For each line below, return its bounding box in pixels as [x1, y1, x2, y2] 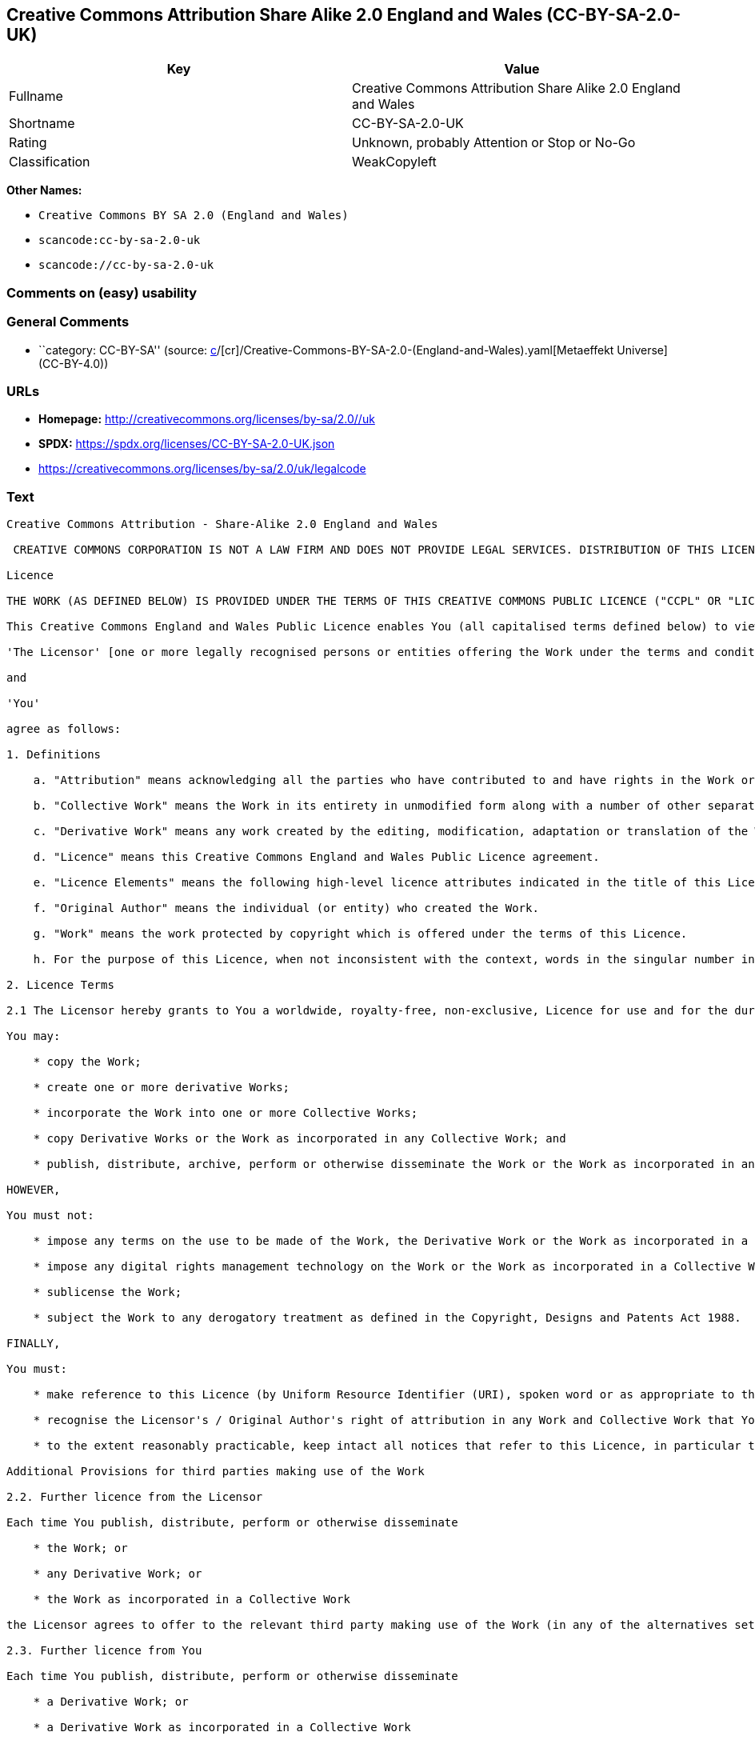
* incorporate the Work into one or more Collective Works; [33, 1106, 418, 1120]
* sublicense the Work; [33, 1286, 182, 1299]
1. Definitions [6, 748, 102, 762]
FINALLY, [6, 1337, 61, 1350]
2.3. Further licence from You [6, 1644, 202, 1658]
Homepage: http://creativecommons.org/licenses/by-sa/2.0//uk [38, 412, 375, 426]
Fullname [9, 88, 63, 105]
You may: [6, 1030, 61, 1043]
